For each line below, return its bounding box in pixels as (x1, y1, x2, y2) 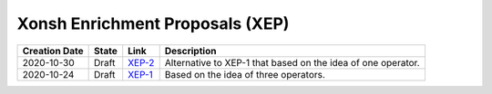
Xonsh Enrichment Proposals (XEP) (16, 14, 290, 33)
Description (164, 44, 217, 57)
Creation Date (22, 44, 84, 57)
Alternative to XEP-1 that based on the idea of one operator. (164, 56, 420, 69)
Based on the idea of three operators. (164, 68, 325, 80)
